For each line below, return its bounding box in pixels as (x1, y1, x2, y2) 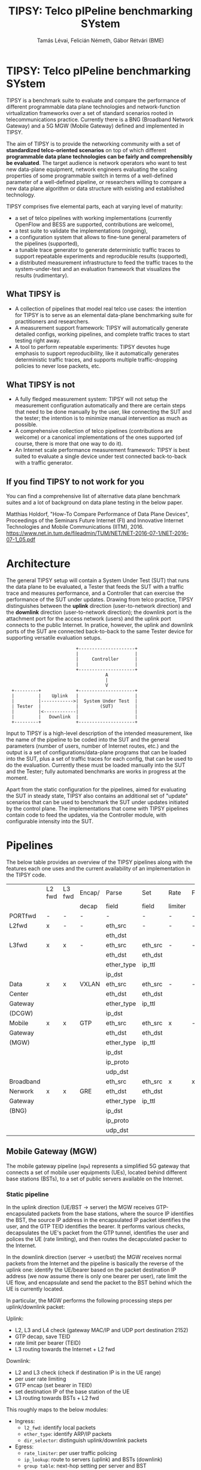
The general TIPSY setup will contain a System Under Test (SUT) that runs (6, 577, 190, 584)
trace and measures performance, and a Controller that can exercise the (6, 589, 184, 597)
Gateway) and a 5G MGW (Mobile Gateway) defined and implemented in (6, 122, 184, 129)
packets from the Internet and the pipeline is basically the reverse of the (6, 1260, 184, 1267)
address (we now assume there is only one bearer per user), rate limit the (6, 1273, 187, 1280)
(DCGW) (9, 1009, 33, 1017)
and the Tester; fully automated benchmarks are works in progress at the (6, 768, 186, 775)
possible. (14, 421, 38, 428)
